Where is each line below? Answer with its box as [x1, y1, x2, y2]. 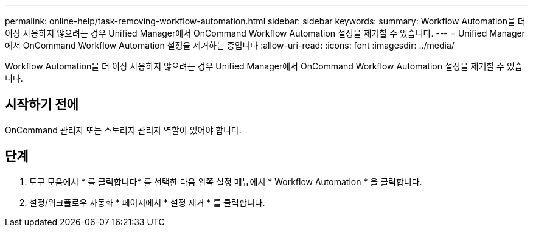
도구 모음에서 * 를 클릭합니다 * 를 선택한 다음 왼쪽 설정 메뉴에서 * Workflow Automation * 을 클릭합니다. [29, 176, 422, 187]
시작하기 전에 [5, 97, 78, 113]
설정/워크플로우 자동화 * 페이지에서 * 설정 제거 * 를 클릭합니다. [29, 197, 265, 208]
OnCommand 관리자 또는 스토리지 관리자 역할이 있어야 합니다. [5, 124, 242, 135]
